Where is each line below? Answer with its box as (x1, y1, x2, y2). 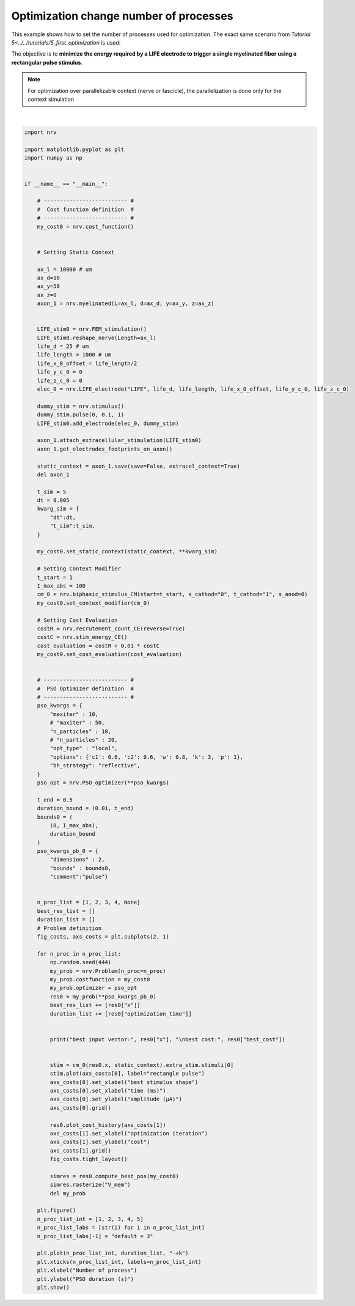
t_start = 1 (37, 574, 73, 581)
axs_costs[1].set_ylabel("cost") (49, 1138, 150, 1146)
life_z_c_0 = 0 (37, 377, 82, 384)
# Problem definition (37, 924, 102, 932)
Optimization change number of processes (11, 9, 233, 23)
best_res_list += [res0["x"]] (49, 1002, 141, 1009)
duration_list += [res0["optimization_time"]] (49, 1010, 192, 1017)
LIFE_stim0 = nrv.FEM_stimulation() (37, 326, 147, 333)
